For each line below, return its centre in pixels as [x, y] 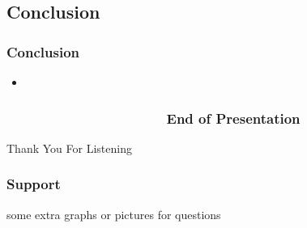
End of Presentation [233, 118]
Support [34, 184]
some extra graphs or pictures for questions [114, 214]
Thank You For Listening [69, 148]
